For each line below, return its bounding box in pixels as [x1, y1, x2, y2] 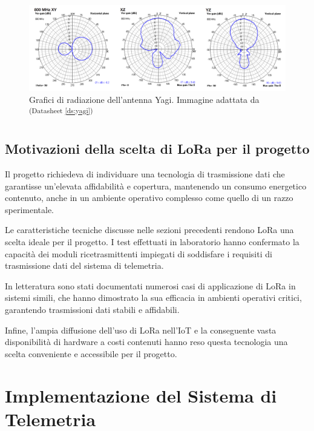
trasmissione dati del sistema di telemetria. [5, 259, 164, 272]
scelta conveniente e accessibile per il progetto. [5, 347, 177, 360]
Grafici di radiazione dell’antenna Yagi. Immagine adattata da [29, 93, 260, 106]
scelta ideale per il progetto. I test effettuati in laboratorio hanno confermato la [5, 235, 299, 248]
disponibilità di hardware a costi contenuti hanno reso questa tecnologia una [5, 335, 288, 348]
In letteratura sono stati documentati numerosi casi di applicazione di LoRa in [5, 279, 296, 292]
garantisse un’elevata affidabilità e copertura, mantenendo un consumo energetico [5, 179, 307, 192]
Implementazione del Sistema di [5, 383, 277, 407]
